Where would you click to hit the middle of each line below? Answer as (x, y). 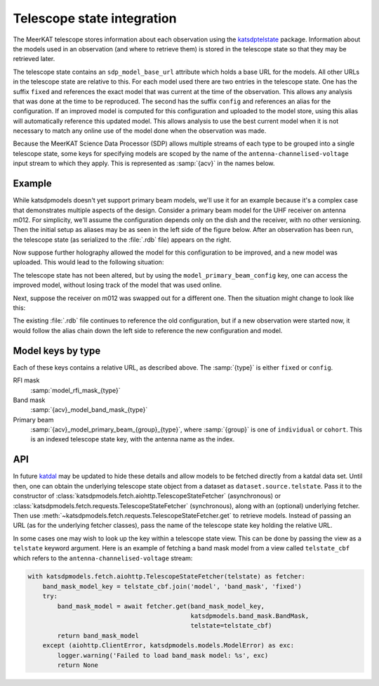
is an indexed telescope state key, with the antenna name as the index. (133, 439)
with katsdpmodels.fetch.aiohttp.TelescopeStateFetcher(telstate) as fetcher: (166, 577)
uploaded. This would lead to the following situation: (88, 262)
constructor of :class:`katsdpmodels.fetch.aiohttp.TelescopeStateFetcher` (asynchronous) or (147, 496)
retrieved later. (34, 59)
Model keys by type (57, 350)
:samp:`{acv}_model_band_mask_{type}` (89, 410)
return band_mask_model (98, 635)
